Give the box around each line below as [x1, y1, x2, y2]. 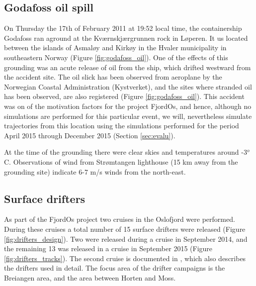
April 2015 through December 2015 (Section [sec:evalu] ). [4, 130, 175, 140]
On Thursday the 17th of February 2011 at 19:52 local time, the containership [4, 23, 242, 33]
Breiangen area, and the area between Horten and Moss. [4, 272, 176, 283]
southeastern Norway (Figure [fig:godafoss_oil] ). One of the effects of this [4, 52, 228, 62]
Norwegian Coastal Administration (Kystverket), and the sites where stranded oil [4, 81, 252, 92]
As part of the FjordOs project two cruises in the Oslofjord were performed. [4, 214, 235, 224]
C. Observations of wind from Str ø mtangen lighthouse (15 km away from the [4, 156, 238, 167]
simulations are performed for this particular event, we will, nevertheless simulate [4, 110, 252, 121]
